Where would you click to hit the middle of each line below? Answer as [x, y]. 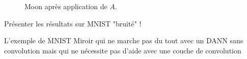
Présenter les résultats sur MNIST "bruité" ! [73, 23]
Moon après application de [66, 6]
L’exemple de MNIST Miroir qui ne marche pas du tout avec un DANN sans [124, 40]
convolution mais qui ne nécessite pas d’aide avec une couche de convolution [123, 50]
